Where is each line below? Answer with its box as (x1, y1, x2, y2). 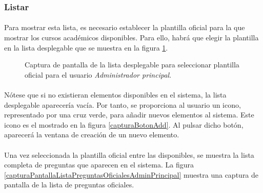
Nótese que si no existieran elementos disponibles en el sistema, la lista (4, 89, 227, 100)
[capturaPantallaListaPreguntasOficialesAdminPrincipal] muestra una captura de (4, 169, 259, 180)
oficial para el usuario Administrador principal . (25, 69, 172, 80)
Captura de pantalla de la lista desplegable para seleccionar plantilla (25, 59, 239, 70)
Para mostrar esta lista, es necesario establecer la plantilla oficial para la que (4, 22, 245, 33)
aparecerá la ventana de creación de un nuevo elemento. (4, 129, 179, 140)
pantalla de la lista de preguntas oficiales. (4, 179, 134, 190)
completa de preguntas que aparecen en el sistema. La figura (4, 159, 194, 170)
